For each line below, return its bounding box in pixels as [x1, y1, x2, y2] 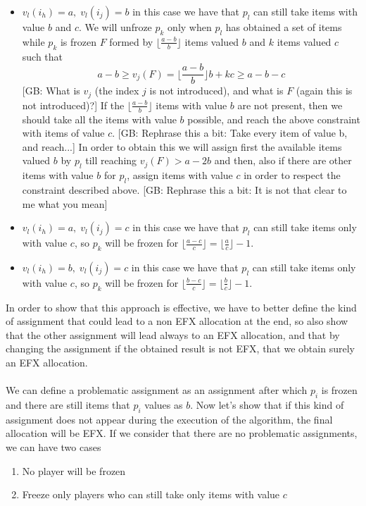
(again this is [296, 83, 353, 98]
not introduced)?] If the [22, 97, 125, 112]
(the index [94, 83, 139, 98]
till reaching [85, 153, 137, 168]
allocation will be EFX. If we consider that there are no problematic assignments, [6, 426, 358, 440]
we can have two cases [6, 440, 101, 455]
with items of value [22, 125, 105, 140]
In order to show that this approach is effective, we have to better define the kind [6, 300, 357, 314]
